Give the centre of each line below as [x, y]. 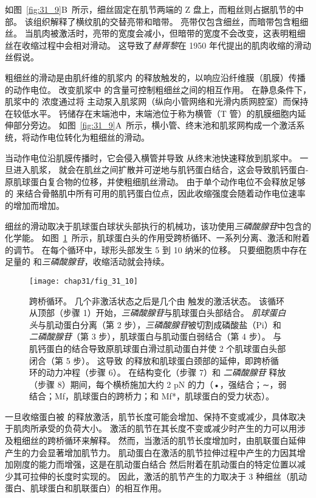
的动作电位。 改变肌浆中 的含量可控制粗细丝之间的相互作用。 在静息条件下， [158, 89]
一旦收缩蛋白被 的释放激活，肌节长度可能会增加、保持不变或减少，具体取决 [155, 416]
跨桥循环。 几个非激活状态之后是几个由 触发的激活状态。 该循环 [157, 300]
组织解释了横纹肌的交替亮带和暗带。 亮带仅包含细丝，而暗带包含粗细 [171, 21]
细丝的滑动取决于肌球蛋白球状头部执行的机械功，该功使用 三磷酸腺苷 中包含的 [158, 226]
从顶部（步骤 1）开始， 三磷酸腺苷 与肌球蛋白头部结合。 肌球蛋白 [158, 313]
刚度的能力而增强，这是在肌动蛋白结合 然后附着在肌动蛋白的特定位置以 [155, 464]
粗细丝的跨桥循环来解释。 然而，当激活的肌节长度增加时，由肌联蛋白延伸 [159, 440]
